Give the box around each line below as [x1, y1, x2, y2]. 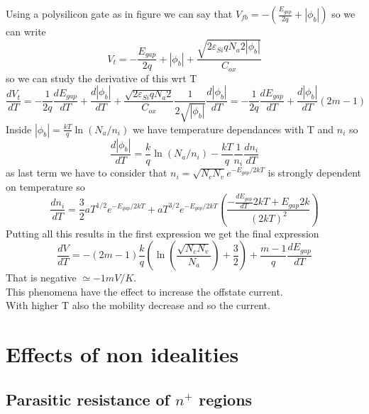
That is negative [6, 270, 77, 285]
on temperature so [6, 179, 85, 194]
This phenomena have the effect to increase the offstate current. [6, 284, 283, 298]
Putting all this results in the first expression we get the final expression [6, 225, 319, 240]
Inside [6, 121, 32, 136]
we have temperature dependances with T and [132, 121, 334, 136]
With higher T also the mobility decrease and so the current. [6, 298, 270, 313]
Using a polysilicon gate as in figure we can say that [6, 6, 233, 21]
